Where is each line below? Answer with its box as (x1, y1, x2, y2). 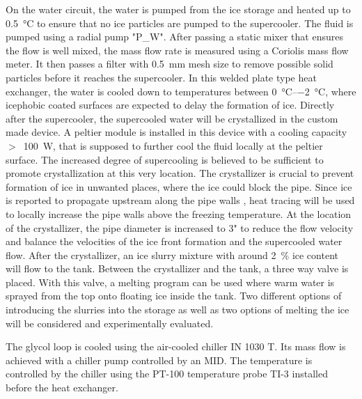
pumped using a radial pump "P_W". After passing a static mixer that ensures (6, 29, 343, 44)
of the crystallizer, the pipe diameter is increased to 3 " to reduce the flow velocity (6, 220, 354, 235)
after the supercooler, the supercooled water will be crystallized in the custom (6, 111, 338, 125)
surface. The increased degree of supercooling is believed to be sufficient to (6, 152, 324, 166)
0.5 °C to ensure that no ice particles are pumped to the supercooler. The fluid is (6, 15, 354, 30)
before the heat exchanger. (6, 380, 118, 395)
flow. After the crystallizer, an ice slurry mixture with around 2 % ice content (6, 247, 338, 262)
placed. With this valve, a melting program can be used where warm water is (6, 274, 335, 289)
